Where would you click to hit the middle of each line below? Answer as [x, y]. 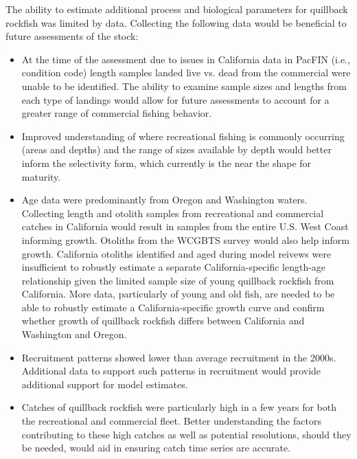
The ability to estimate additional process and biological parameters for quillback [177, 9]
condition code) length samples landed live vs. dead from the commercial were [186, 72]
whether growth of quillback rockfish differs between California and [163, 321]
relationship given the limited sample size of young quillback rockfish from [178, 280]
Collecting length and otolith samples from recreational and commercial [173, 213]
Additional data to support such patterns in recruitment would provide [171, 371]
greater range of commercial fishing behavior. [117, 113]
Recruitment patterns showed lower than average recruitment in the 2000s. [179, 357]
